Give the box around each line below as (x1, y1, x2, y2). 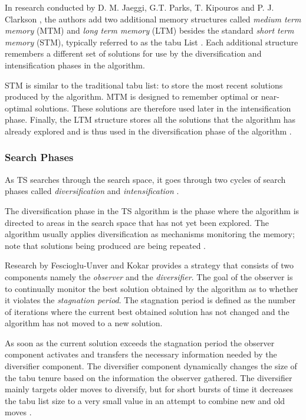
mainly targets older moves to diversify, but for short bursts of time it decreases (5, 383, 293, 395)
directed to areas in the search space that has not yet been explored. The (5, 216, 269, 228)
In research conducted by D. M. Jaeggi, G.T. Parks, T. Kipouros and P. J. (5, 1, 274, 13)
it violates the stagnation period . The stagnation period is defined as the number (5, 294, 296, 306)
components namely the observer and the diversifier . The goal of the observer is (5, 270, 293, 283)
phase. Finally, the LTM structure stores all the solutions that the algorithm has (5, 113, 296, 126)
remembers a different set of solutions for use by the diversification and (5, 47, 262, 60)
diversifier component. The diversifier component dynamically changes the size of (5, 360, 297, 372)
